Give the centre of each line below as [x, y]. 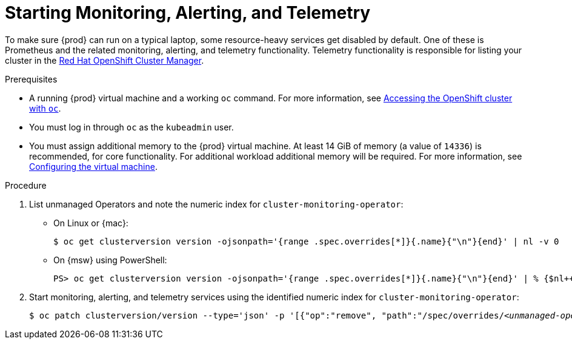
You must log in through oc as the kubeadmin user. [131, 127]
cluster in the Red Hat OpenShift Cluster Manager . [105, 60]
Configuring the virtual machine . [93, 166]
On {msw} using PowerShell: [110, 260]
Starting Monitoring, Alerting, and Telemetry [188, 13]
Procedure [26, 185]
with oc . [45, 108]
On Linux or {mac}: [91, 223]
